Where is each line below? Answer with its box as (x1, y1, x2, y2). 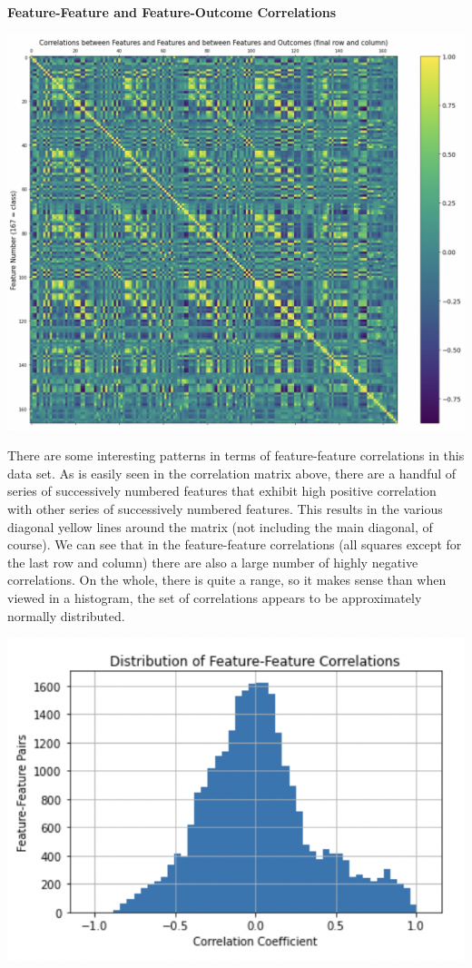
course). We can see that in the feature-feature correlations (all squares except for (7, 535, 462, 554)
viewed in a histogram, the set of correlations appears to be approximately (7, 588, 422, 607)
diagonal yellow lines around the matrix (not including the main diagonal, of (7, 517, 433, 536)
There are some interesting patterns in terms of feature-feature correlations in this (7, 446, 465, 465)
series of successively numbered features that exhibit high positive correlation (7, 481, 437, 500)
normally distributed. (7, 606, 125, 625)
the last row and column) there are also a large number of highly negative (7, 552, 418, 571)
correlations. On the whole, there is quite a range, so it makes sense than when (7, 570, 447, 589)
